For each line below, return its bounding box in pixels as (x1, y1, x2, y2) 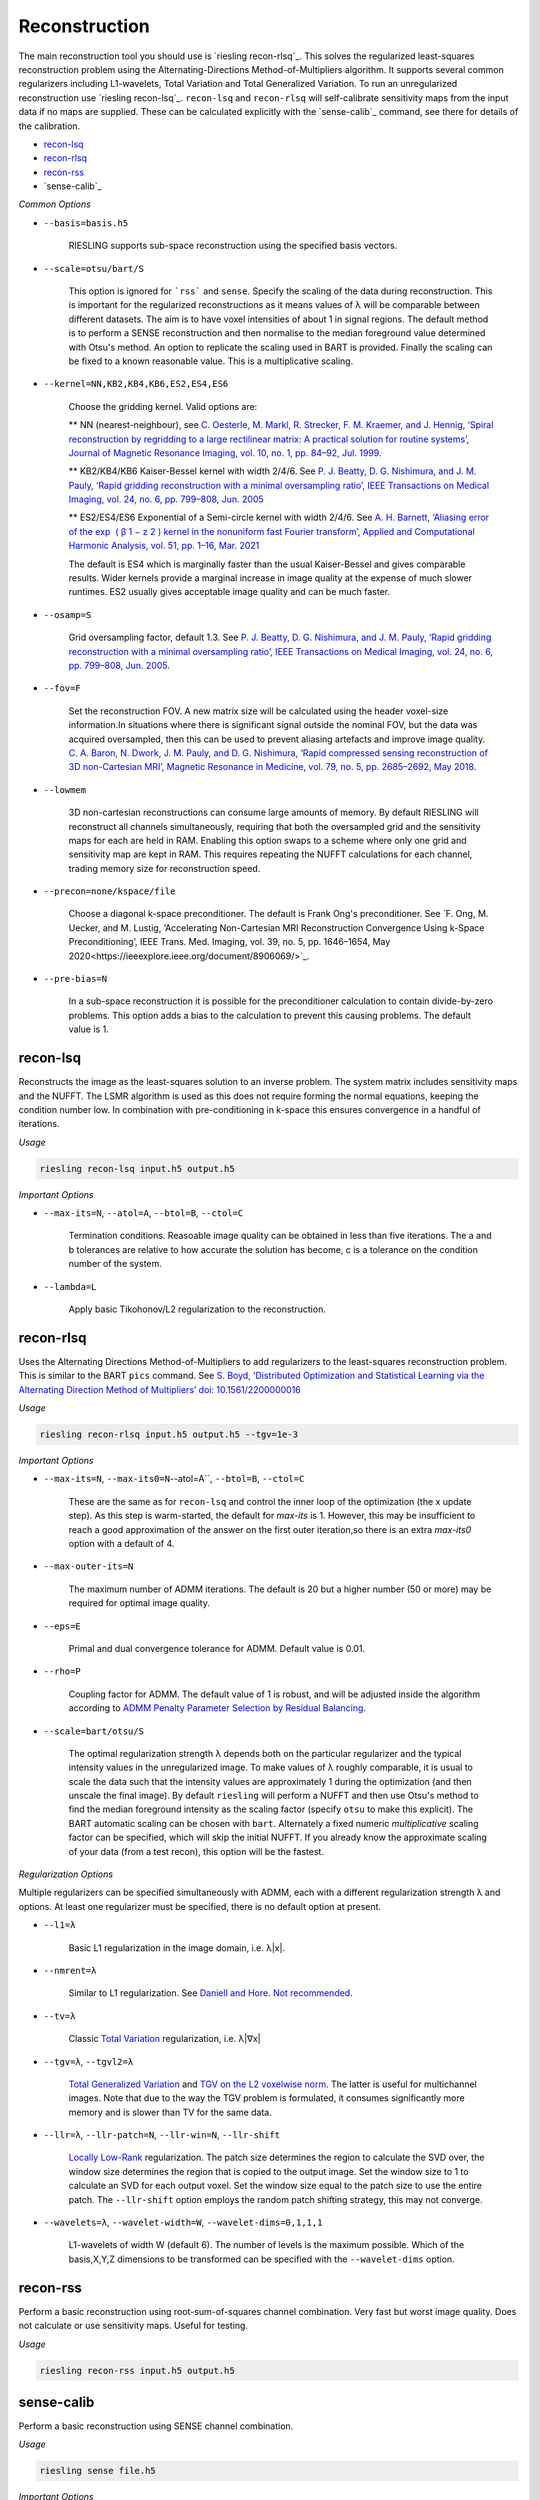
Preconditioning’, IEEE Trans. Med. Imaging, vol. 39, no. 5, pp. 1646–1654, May (68, 936, 391, 948)
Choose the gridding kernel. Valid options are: (68, 400, 258, 412)
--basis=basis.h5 (43, 217, 129, 229)
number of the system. (68, 1258, 162, 1270)
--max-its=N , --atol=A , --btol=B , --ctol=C (43, 1207, 244, 1219)
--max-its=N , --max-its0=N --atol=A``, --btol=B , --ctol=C (43, 1473, 305, 1485)
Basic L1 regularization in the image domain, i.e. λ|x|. (68, 1941, 285, 1954)
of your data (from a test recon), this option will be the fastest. (68, 1845, 325, 1857)
